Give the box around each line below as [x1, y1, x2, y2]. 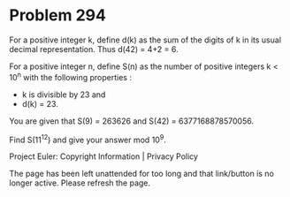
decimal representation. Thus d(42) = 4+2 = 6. [9, 43, 179, 54]
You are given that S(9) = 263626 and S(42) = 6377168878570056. [9, 116, 255, 126]
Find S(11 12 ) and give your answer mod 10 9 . [9, 133, 166, 145]
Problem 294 [9, 5, 106, 26]
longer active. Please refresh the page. [9, 178, 151, 188]
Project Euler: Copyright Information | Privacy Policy [9, 151, 199, 162]
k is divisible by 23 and [21, 89, 106, 100]
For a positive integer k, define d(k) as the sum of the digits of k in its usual [9, 34, 281, 45]
